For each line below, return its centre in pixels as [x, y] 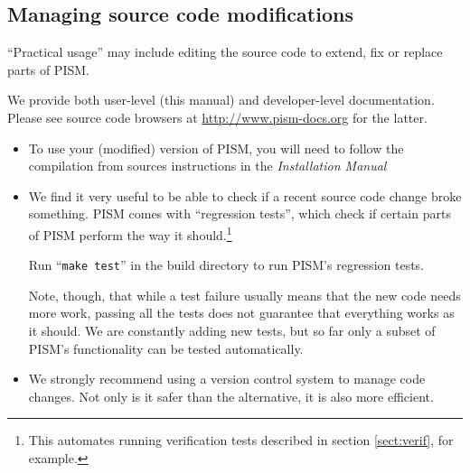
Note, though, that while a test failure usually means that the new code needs [244, 295]
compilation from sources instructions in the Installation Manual [207, 166]
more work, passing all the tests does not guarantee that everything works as [241, 313]
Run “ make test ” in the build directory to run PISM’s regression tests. [226, 265]
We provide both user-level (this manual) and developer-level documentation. [221, 100]
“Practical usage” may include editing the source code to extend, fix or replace [225, 52]
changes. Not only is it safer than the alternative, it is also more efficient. [231, 396]
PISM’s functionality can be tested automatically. [166, 348]
